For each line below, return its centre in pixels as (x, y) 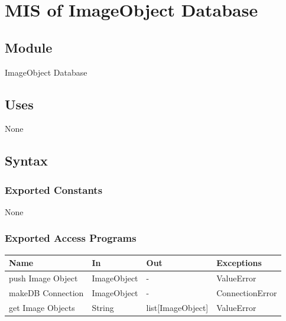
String (103, 307)
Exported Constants (54, 189)
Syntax (26, 160)
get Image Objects (42, 307)
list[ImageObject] (177, 307)
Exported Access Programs (71, 238)
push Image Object (43, 278)
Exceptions (239, 263)
